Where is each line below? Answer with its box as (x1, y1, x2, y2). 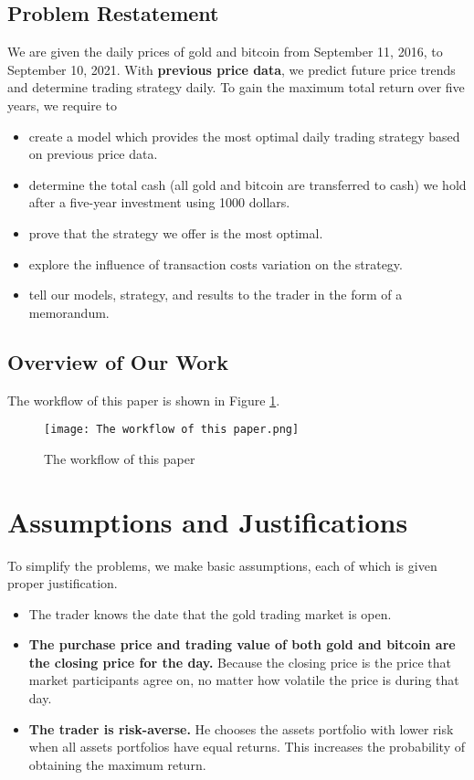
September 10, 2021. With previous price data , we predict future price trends (7, 59, 456, 79)
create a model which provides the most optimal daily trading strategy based (28, 126, 460, 145)
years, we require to (7, 95, 117, 114)
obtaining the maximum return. (28, 754, 206, 774)
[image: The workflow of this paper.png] (44, 423, 300, 437)
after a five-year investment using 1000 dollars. (28, 193, 290, 212)
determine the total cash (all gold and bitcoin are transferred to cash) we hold (28, 174, 467, 194)
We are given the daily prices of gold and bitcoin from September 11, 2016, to (7, 42, 443, 61)
